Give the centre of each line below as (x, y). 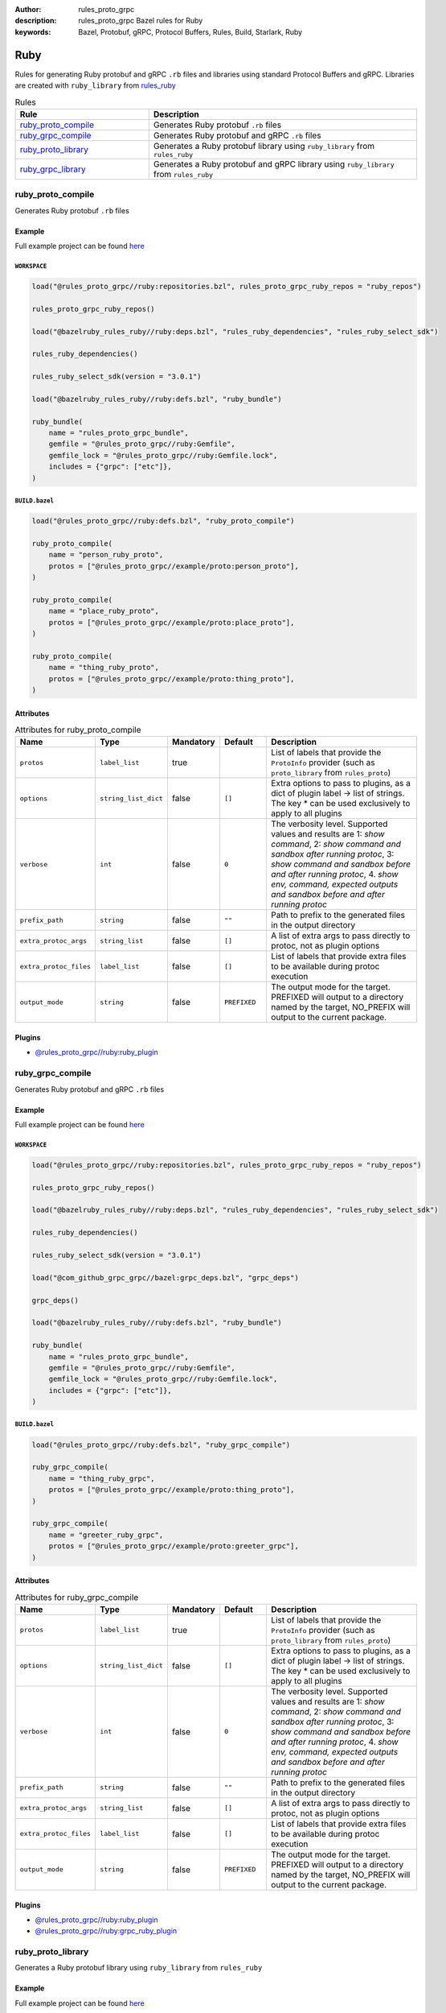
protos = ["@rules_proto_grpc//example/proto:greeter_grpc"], (174, 1546)
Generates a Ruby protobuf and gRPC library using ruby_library (274, 163)
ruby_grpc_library (53, 169)
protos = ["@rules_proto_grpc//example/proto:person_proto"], (174, 566)
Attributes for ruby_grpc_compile (77, 1597)
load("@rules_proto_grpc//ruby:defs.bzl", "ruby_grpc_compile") (161, 1445)
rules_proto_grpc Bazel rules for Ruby (141, 21)
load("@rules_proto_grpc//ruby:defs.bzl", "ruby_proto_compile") (163, 521)
